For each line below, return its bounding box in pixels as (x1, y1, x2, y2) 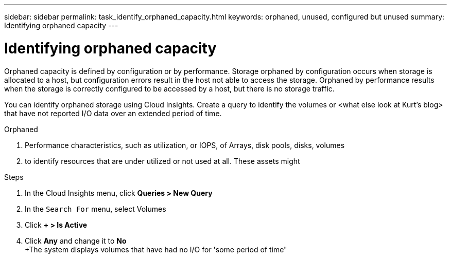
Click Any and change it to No (25, 236, 127, 245)
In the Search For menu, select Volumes (25, 204, 166, 213)
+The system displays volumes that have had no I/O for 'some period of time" (25, 245, 287, 254)
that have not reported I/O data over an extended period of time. (4, 108, 222, 118)
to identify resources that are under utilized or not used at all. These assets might (25, 156, 300, 165)
